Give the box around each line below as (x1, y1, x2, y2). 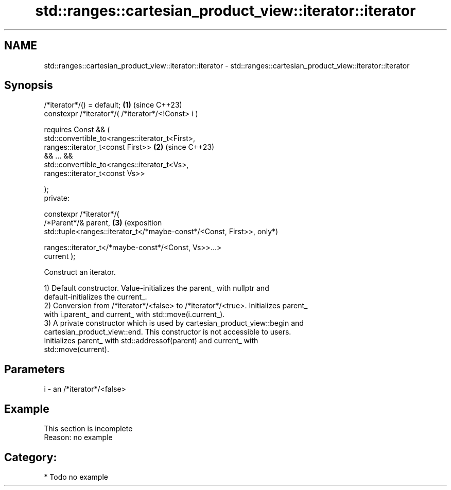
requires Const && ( (44, 125, 110, 134)
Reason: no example (44, 433, 113, 442)
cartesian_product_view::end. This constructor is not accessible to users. (44, 327, 291, 337)
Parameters (4, 362, 65, 376)
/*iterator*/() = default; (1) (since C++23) (44, 100, 182, 110)
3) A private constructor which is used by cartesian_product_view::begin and (44, 319, 304, 328)
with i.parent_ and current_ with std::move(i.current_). (44, 310, 225, 319)
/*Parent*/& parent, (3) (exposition (44, 218, 162, 227)
